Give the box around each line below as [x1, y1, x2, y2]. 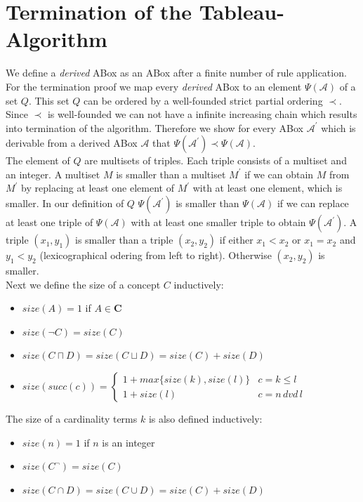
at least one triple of [6, 215, 93, 230]
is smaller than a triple [75, 232, 173, 247]
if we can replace [277, 196, 349, 211]
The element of [6, 153, 70, 168]
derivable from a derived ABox [6, 136, 138, 150]
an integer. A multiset [6, 166, 100, 181]
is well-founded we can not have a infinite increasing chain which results [47, 107, 357, 121]
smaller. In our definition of [6, 196, 124, 211]
